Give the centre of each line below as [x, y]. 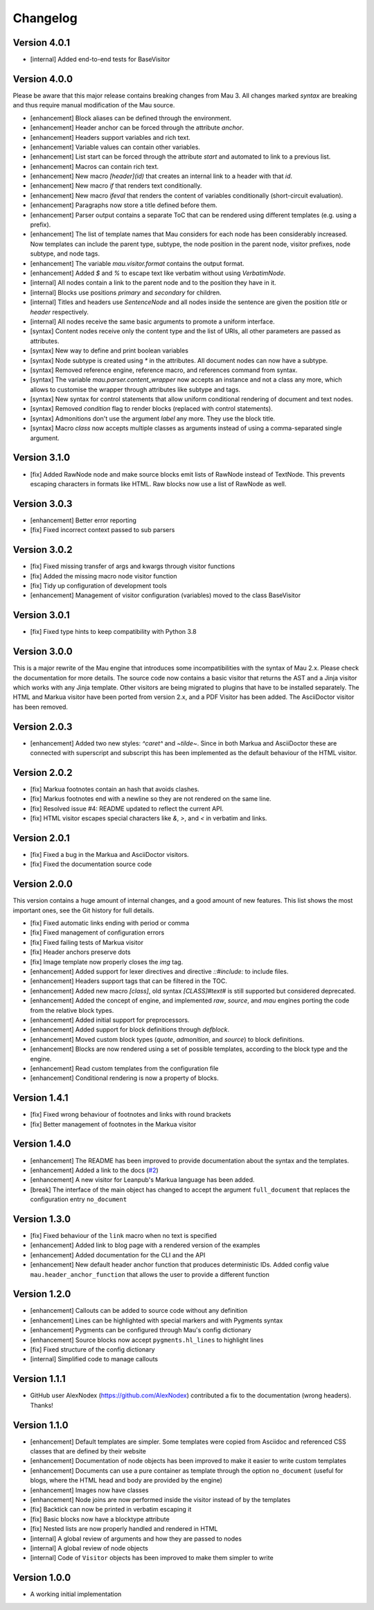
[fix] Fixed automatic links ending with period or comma [110, 923]
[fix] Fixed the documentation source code [91, 864]
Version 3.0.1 [42, 616]
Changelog [45, 18]
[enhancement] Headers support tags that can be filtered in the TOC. [129, 981]
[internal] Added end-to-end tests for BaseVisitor [100, 60]
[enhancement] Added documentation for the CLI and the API [118, 1255]
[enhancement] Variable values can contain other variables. [115, 147]
